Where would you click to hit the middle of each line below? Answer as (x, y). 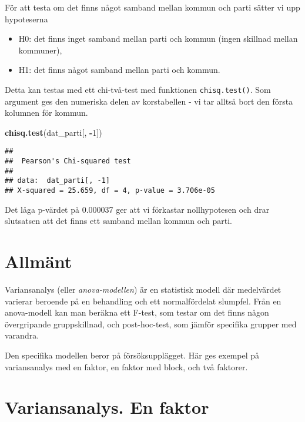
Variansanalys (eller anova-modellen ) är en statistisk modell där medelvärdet (143, 289)
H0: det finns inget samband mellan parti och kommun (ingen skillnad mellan (158, 38)
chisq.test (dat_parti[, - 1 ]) (53, 132)
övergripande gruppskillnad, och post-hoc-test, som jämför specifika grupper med (151, 324)
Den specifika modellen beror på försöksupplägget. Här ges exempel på (132, 355)
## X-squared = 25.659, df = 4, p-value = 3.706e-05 (110, 191)
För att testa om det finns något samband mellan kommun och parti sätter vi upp (152, 7)
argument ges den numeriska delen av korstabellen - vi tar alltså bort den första (149, 101)
